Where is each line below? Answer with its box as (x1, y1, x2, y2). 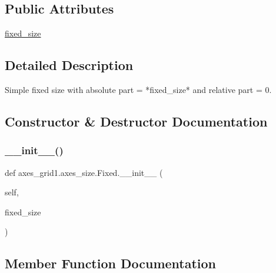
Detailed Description (5, 56, 134, 74)
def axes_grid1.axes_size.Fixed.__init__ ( (5, 166, 163, 178)
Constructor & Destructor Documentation (5, 112, 268, 130)
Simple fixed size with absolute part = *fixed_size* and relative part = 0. (5, 84, 272, 95)
